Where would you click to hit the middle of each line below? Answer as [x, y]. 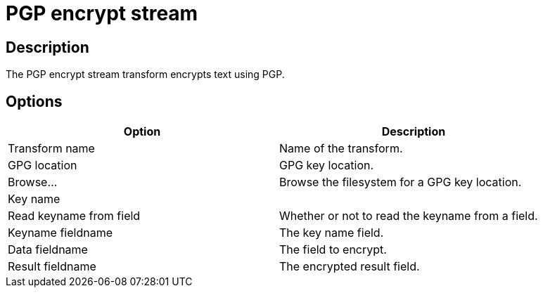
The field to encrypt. [333, 250]
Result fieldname [52, 267]
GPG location [43, 165]
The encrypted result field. [350, 267]
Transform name [51, 149]
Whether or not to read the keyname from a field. [409, 216]
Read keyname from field [74, 216]
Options [34, 101]
